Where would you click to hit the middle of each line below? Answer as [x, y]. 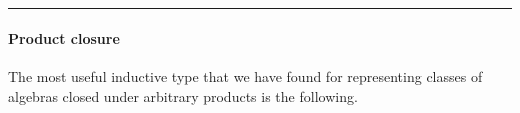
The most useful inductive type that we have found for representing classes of [245, 75]
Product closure [64, 37]
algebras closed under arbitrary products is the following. [183, 95]
